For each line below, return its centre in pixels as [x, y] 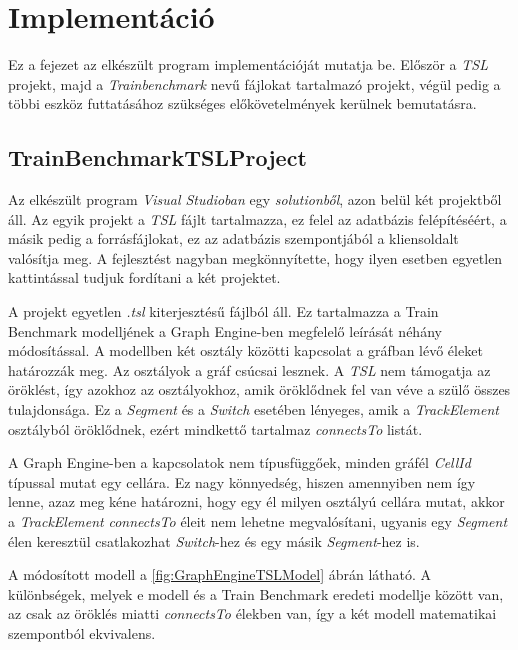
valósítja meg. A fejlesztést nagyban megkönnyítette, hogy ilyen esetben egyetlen [255, 257]
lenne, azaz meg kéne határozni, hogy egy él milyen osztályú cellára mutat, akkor [256, 501]
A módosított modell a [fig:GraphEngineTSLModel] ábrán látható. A [220, 574]
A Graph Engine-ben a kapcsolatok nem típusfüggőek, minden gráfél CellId [239, 462]
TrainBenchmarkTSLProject [157, 157]
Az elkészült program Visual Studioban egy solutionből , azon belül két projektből [255, 199]
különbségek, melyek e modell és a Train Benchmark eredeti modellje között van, [256, 593]
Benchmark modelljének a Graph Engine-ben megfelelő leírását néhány [225, 330]
